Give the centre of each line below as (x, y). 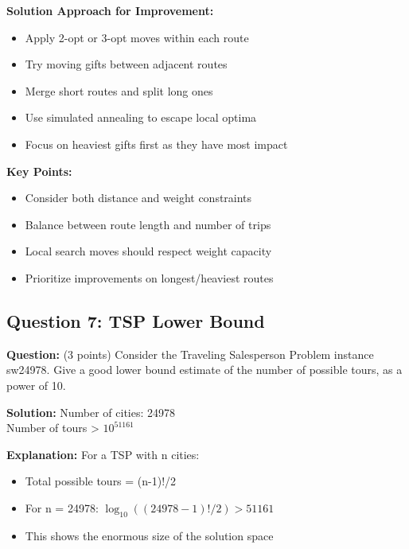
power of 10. (36, 385)
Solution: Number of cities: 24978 (91, 412)
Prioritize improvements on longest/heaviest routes (149, 277)
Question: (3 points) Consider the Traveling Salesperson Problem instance (190, 354)
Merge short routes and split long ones (119, 90)
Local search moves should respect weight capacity (148, 251)
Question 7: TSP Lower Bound (136, 320)
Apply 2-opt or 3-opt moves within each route (137, 37)
